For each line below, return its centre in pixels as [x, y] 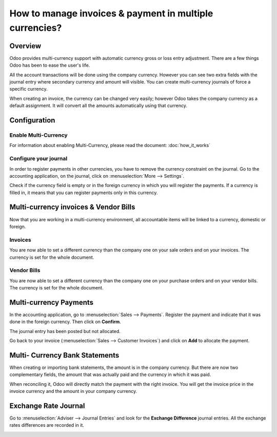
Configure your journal [38, 159]
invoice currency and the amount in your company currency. [73, 391]
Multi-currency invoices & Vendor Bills [72, 207]
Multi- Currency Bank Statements [64, 355]
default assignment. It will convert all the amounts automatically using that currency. [98, 106]
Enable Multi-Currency [38, 135]
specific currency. [29, 89]
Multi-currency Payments [52, 302]
